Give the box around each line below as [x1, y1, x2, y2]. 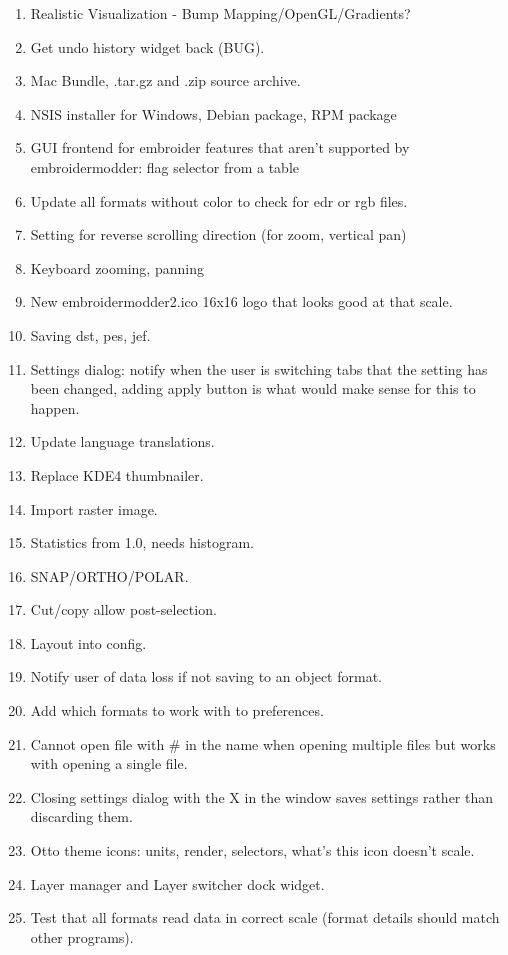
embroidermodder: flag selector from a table [30, 156, 300, 177]
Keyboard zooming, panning [30, 257, 204, 278]
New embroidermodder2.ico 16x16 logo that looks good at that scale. [30, 291, 453, 312]
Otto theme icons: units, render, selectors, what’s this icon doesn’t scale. [30, 840, 475, 861]
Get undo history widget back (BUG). [30, 36, 265, 57]
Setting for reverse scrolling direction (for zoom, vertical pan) [30, 224, 407, 245]
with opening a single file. [30, 753, 188, 774]
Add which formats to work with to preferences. [30, 700, 324, 721]
